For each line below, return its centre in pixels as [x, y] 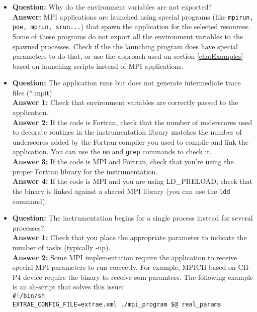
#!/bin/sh [29, 296]
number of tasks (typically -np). [61, 247]
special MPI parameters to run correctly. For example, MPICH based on [124, 267]
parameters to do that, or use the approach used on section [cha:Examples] [128, 56]
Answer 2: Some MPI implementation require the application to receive [125, 257]
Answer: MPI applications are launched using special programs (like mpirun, [133, 16]
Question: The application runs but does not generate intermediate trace [126, 83]
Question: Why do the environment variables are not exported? [112, 7]
